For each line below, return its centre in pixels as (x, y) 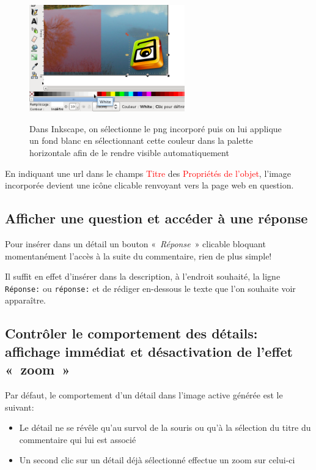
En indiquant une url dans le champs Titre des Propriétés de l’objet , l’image (148, 173)
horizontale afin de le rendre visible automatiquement (129, 152)
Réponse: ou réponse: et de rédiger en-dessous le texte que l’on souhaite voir (150, 288)
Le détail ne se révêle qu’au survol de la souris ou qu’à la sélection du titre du (165, 427)
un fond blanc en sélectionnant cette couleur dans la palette (141, 140)
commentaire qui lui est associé (78, 439)
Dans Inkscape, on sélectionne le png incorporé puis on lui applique (156, 128)
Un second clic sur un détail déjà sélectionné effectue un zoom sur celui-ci (157, 460)
